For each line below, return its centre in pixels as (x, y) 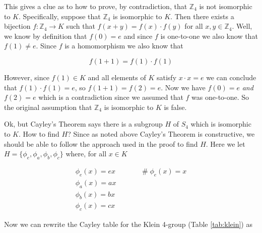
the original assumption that (48, 107)
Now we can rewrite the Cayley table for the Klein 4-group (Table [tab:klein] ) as (128, 224)
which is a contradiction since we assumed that (111, 97)
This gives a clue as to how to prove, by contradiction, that (96, 6)
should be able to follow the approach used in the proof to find (101, 143)
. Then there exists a (202, 16)
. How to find (39, 133)
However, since (27, 77)
